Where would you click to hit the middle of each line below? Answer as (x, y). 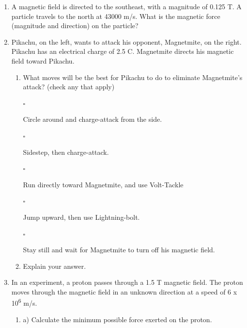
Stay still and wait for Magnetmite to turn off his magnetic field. (119, 250)
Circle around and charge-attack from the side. (93, 119)
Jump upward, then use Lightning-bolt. (81, 217)
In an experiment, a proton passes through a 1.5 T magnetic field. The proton (127, 282)
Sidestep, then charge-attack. (66, 152)
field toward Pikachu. (43, 60)
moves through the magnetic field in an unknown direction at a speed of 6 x (124, 291)
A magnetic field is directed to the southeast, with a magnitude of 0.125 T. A (126, 6)
